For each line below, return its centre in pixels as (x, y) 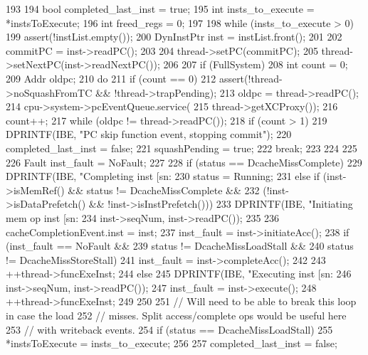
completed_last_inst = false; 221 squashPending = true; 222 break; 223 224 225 (182, 148)
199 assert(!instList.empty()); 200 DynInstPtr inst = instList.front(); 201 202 (174, 37)
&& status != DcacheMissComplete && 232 (164, 190)
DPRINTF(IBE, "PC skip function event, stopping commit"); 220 (149, 134)
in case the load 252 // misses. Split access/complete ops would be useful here (176, 316)
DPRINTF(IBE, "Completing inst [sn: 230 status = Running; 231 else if (163, 176)
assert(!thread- (251, 78)
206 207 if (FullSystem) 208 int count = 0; (256, 64)
